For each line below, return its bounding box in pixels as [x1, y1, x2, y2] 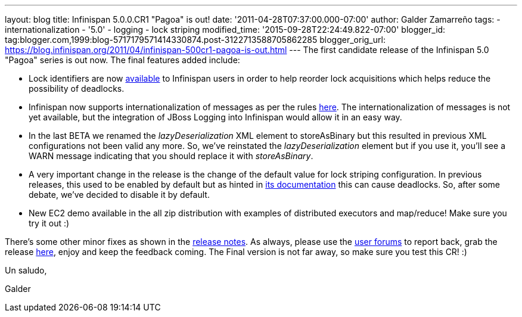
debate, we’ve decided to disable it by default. [29, 189, 210, 200]
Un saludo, [5, 265, 47, 275]
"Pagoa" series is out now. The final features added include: [5, 55, 240, 65]
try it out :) [29, 218, 70, 228]
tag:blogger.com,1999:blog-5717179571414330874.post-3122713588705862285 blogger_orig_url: [5, 35, 386, 45]
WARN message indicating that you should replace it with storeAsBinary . [29, 151, 313, 161]
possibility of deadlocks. [29, 83, 125, 94]
